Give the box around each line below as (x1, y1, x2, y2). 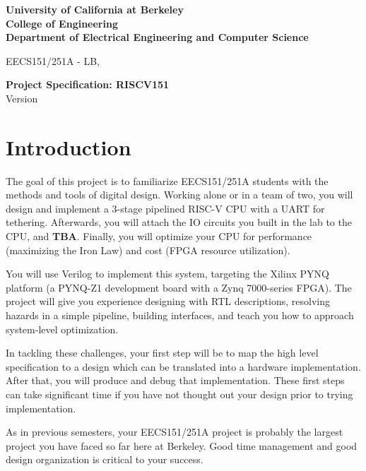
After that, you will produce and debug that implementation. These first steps (6, 373, 345, 388)
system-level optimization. (6, 321, 119, 336)
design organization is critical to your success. (6, 452, 203, 467)
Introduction (6, 132, 131, 161)
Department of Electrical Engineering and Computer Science (6, 30, 309, 44)
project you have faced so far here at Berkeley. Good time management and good (6, 438, 358, 453)
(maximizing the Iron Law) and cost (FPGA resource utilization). (6, 242, 290, 257)
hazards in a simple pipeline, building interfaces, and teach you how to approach (6, 308, 354, 323)
